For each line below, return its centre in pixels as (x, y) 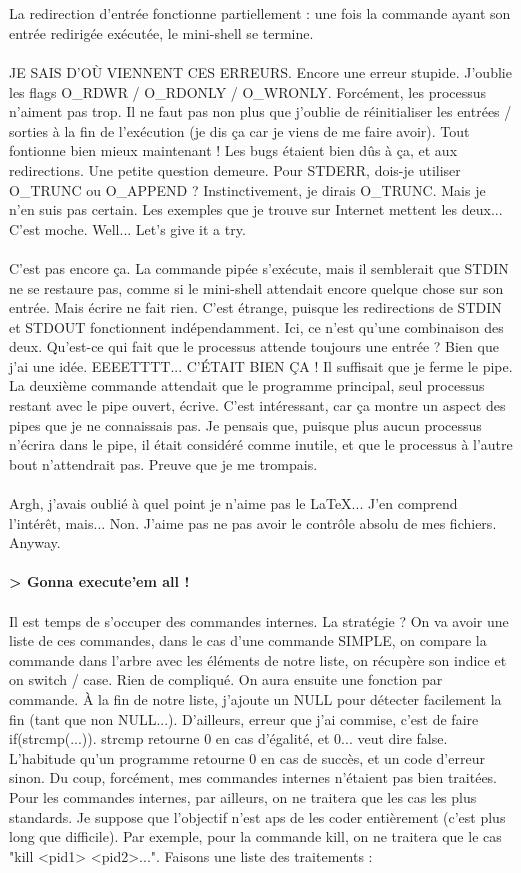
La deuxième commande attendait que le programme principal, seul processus (247, 385)
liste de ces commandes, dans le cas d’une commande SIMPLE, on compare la (248, 640)
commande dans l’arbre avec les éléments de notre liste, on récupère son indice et (258, 659)
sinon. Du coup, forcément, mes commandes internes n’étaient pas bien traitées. (253, 777)
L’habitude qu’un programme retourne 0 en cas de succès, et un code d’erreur (247, 757)
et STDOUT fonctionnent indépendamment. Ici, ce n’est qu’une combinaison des (256, 326)
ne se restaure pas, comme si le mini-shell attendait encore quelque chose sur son (256, 287)
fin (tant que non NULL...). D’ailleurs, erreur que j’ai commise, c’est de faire (244, 718)
